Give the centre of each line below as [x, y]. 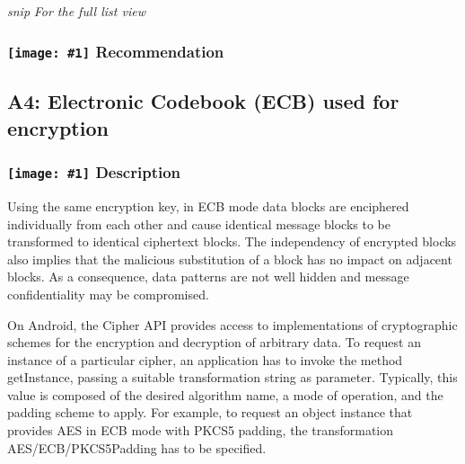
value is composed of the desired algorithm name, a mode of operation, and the [225, 394]
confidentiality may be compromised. [108, 294]
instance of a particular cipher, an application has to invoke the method [205, 359]
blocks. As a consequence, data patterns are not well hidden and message [208, 277]
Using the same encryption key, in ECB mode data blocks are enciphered [208, 205]
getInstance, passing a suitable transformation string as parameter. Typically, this [232, 377]
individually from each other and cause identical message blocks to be [199, 223]
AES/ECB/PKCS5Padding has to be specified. [137, 447]
